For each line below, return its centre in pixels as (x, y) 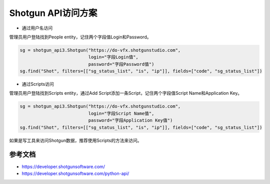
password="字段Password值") (121, 64)
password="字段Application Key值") (130, 120)
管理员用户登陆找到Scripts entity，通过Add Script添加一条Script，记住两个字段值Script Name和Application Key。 (126, 93)
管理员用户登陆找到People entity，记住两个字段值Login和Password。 (80, 37)
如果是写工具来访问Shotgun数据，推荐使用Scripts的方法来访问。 (75, 140)
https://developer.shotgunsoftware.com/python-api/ (75, 173)
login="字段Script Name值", (121, 113)
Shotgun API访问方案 (53, 13)
